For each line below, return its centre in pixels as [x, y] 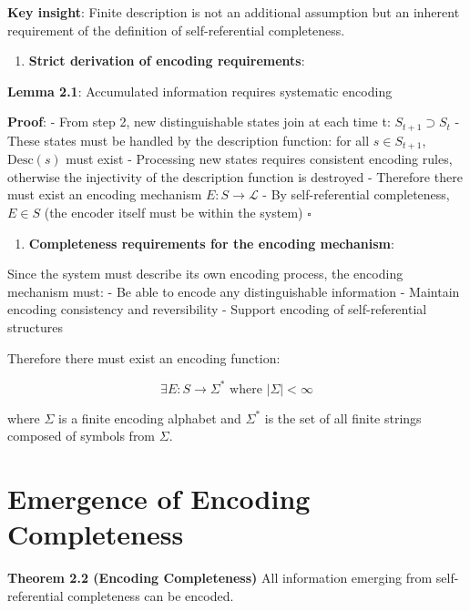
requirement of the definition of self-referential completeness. [176, 30]
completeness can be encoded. [151, 595]
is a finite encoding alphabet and [150, 418]
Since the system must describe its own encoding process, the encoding [205, 274]
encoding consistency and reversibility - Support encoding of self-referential [217, 309]
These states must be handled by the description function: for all [189, 140]
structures [35, 327]
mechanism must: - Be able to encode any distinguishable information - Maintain [234, 291]
